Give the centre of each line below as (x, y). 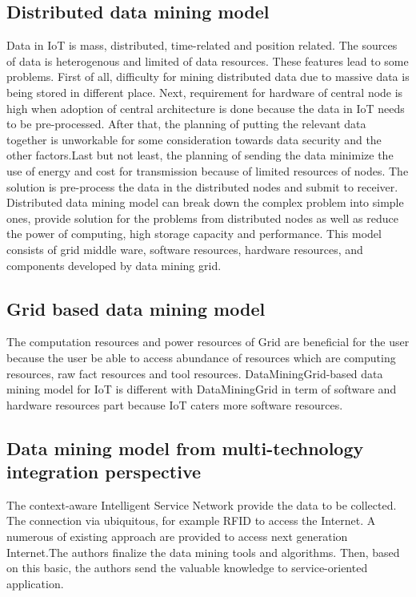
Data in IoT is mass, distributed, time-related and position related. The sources (202, 45)
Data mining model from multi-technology (185, 448)
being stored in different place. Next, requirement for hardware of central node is (205, 92)
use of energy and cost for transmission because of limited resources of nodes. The (208, 170)
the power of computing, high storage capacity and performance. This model (194, 234)
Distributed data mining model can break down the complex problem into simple (205, 202)
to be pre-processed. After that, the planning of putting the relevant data (186, 124)
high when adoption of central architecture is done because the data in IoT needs (206, 108)
